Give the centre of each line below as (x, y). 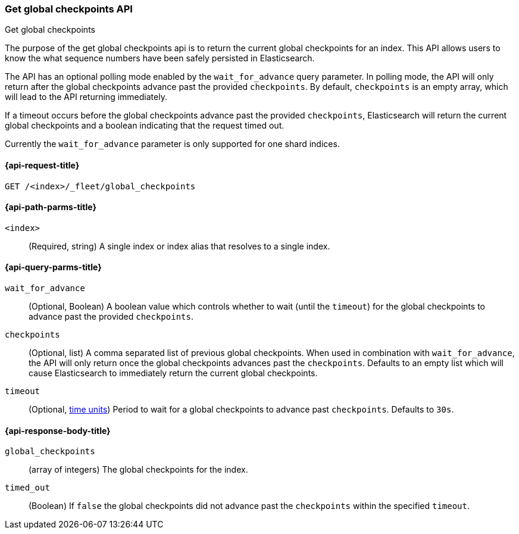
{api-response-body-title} (58, 430)
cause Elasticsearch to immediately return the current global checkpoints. (173, 373)
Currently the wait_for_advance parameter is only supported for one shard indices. (172, 144)
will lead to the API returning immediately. (86, 97)
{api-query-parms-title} (53, 267)
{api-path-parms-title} (51, 207)
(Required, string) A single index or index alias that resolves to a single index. (179, 246)
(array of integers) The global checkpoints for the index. (138, 470)
